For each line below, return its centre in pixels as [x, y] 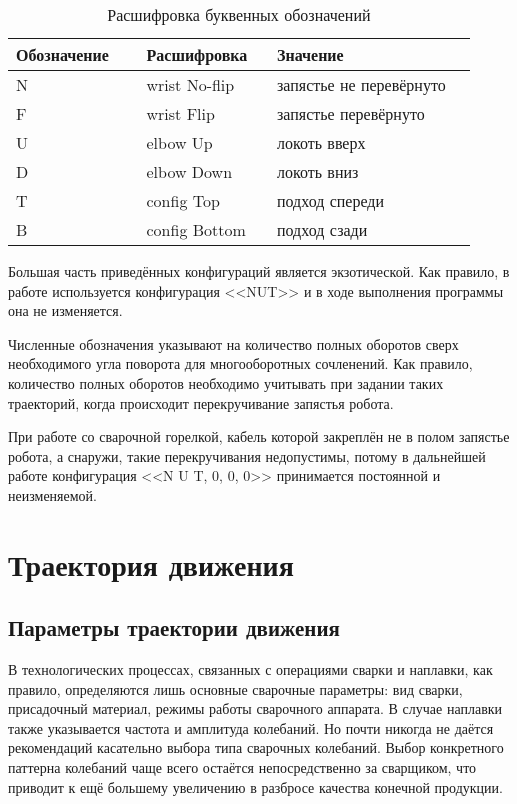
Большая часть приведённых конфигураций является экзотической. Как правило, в [259, 271]
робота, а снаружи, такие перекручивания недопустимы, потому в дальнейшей [247, 455]
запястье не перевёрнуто [361, 84]
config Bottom [196, 229]
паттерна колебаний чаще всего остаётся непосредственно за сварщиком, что [242, 767]
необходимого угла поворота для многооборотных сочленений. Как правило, [240, 363]
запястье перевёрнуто [351, 113]
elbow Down [189, 171]
